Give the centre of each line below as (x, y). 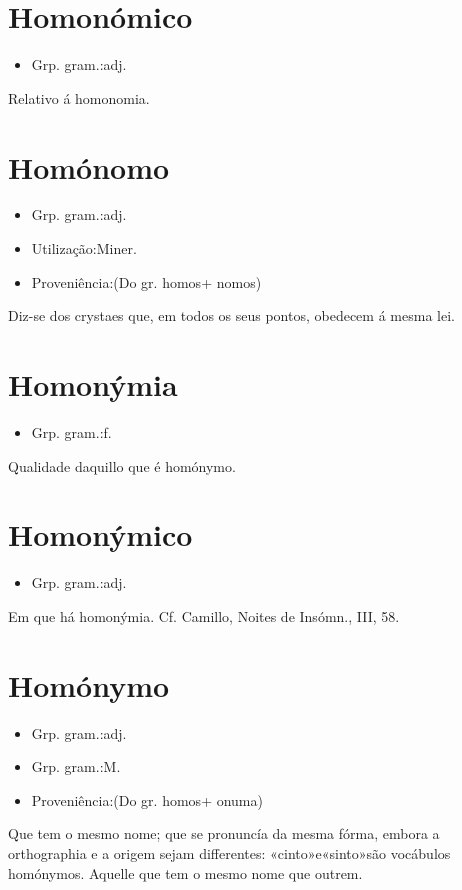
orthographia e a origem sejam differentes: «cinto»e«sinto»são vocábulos (229, 852)
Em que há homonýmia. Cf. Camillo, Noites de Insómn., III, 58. (204, 615)
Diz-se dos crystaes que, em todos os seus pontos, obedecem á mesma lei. (231, 315)
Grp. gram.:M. (76, 766)
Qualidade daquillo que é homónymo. (122, 465)
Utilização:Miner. (84, 248)
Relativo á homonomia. (79, 97)
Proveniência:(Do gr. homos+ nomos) (146, 281)
